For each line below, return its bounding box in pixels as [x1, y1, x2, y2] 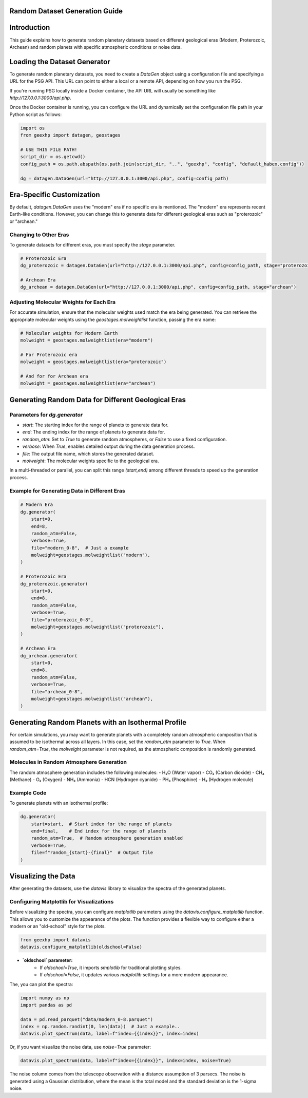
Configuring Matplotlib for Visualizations [9, 898, 114, 905]
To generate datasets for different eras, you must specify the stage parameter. [9, 241, 176, 248]
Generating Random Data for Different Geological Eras [9, 395, 186, 404]
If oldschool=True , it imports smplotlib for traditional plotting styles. [40, 964, 182, 971]
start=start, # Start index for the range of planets [31, 821, 172, 827]
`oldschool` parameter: [22, 957, 73, 963]
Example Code [9, 789, 47, 796]
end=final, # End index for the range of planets [31, 828, 167, 834]
